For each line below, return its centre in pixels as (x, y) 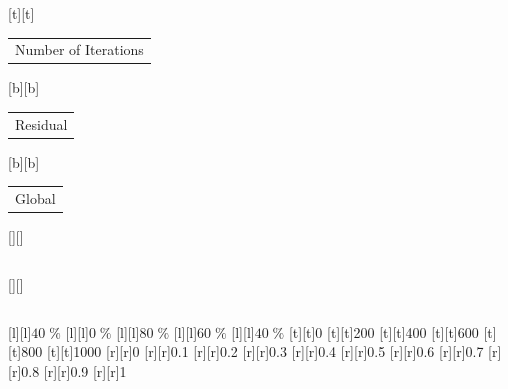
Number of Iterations (79, 49)
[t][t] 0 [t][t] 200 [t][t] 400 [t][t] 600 (383, 331)
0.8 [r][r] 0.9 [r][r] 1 (74, 370)
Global (35, 198)
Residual (41, 123)
